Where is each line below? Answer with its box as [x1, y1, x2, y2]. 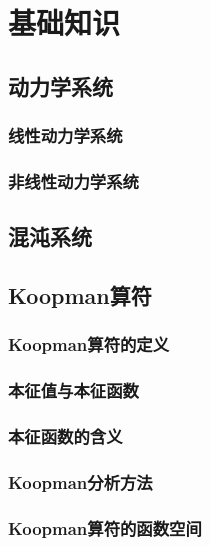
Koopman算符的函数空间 [8, 515, 202, 540]
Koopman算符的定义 [8, 332, 170, 357]
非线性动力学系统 [8, 168, 139, 193]
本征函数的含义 [8, 424, 123, 449]
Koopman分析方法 [8, 469, 153, 494]
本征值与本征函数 [8, 378, 139, 403]
